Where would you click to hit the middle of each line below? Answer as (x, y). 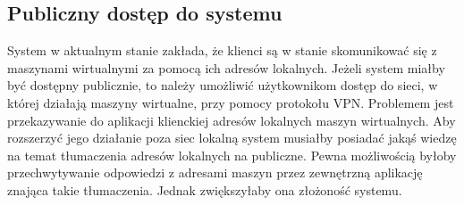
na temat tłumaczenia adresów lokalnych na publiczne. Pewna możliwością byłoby (232, 155)
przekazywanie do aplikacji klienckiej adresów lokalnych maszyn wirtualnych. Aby (232, 120)
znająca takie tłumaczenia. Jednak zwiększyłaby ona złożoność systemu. (205, 189)
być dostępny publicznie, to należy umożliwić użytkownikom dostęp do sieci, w (223, 85)
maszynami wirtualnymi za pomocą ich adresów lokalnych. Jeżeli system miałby (226, 67)
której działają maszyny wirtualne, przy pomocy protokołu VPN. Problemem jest (231, 102)
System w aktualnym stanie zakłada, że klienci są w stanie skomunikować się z (222, 50)
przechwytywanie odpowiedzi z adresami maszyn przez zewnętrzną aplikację (215, 172)
